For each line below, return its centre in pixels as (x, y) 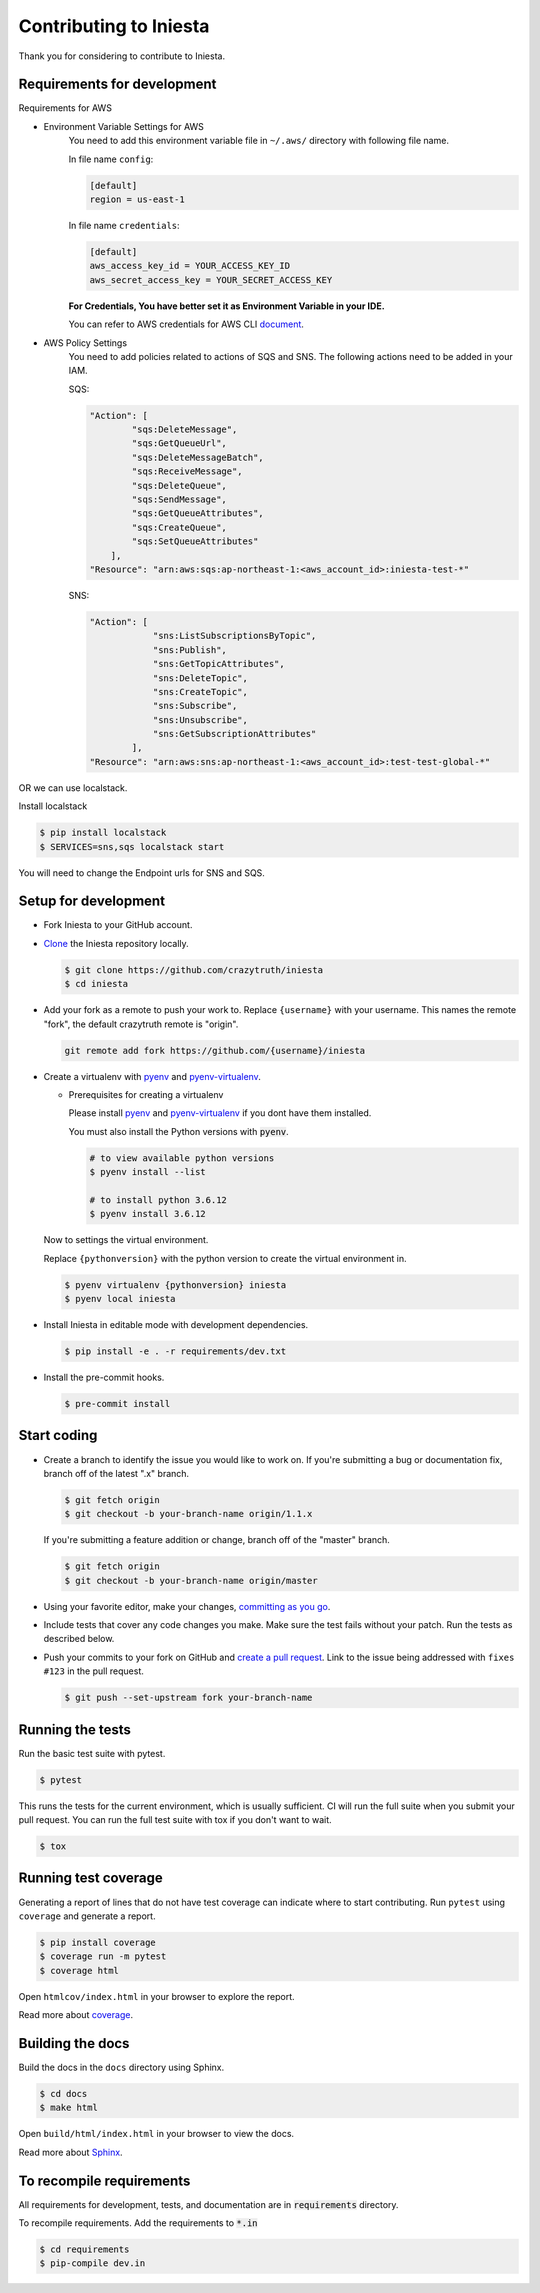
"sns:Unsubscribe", (200, 719)
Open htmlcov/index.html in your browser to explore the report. (156, 1996)
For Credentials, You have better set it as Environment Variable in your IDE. (226, 306)
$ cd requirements (84, 2249)
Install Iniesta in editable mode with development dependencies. (176, 1325)
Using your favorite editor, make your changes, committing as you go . (187, 1606)
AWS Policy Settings (85, 342)
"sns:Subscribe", (195, 706)
